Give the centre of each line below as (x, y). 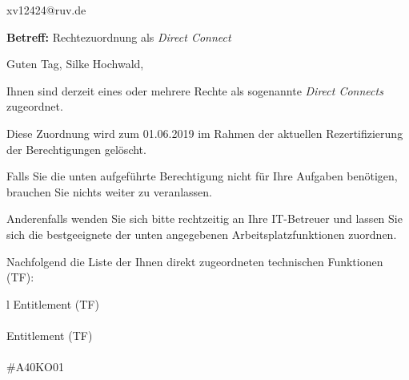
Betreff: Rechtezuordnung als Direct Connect (119, 36)
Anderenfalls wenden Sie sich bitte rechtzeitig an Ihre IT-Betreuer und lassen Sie (204, 218)
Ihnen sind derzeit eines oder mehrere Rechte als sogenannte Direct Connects (195, 90)
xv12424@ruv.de (46, 10)
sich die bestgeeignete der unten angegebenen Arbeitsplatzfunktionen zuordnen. (202, 234)
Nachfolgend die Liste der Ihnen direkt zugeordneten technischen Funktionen (195, 261)
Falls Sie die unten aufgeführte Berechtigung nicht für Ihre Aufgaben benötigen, (202, 176)
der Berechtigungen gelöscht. (76, 149)
